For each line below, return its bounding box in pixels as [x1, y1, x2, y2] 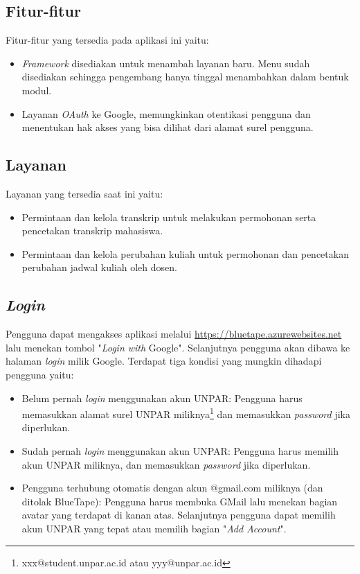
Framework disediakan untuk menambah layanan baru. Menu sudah [21, 55, 310, 70]
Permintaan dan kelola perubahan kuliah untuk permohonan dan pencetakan [21, 246, 349, 261]
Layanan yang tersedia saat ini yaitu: [6, 186, 163, 200]
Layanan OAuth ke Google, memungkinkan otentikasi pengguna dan [21, 106, 311, 121]
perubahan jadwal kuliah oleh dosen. [21, 260, 177, 275]
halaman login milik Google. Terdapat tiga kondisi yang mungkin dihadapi [6, 354, 322, 368]
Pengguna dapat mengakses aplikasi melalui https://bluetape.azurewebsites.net [6, 327, 342, 341]
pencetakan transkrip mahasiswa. [21, 223, 163, 238]
